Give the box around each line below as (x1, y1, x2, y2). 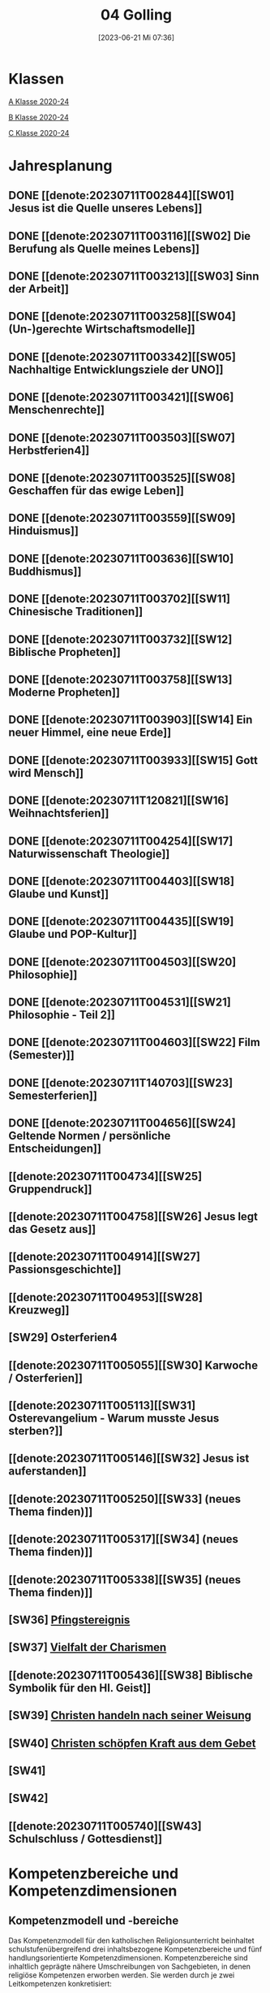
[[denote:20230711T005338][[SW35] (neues (8, 1573, 242, 1587)
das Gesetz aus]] (8, 1222, 96, 1236)
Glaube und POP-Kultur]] (8, 927, 138, 941)
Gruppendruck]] (8, 1182, 92, 1196)
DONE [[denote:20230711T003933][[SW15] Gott (8, 753, 258, 767)
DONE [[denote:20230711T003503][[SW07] (8, 431, 235, 445)
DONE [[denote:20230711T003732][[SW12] (8, 632, 233, 646)
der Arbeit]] (8, 282, 69, 296)
